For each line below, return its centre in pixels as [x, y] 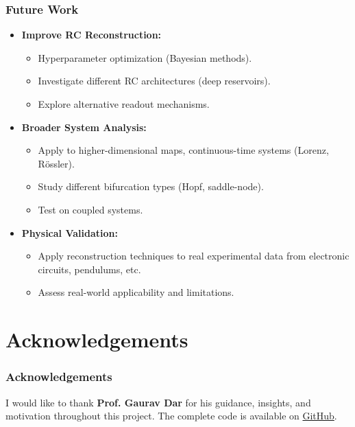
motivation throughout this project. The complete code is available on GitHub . [171, 416]
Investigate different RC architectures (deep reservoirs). [154, 81]
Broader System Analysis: [84, 127]
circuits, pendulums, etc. [89, 269]
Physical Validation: [70, 232]
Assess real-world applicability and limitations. [136, 292]
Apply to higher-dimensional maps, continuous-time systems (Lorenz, [183, 150]
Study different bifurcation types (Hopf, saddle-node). [151, 186]
